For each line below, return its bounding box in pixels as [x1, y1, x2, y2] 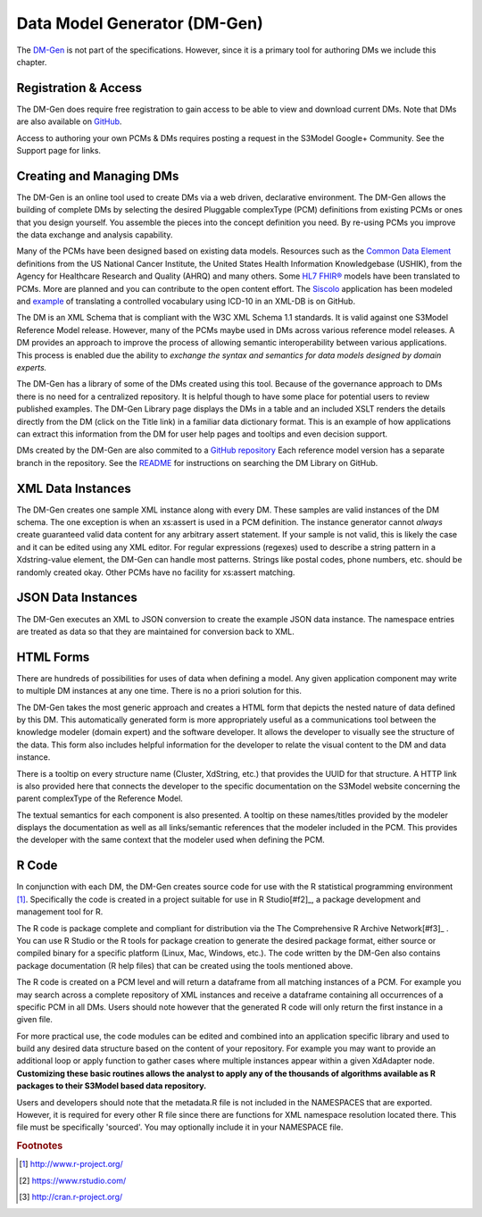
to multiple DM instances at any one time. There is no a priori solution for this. [16, 686, 303, 696]
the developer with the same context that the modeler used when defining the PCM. [16, 835, 325, 846]
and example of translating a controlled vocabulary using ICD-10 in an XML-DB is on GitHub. [16, 296, 356, 307]
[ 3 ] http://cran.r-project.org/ [19, 1192, 123, 1203]
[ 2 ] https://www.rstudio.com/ [19, 1175, 127, 1186]
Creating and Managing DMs [16, 168, 179, 183]
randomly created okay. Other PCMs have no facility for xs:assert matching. [16, 567, 295, 578]
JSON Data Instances [16, 590, 137, 605]
